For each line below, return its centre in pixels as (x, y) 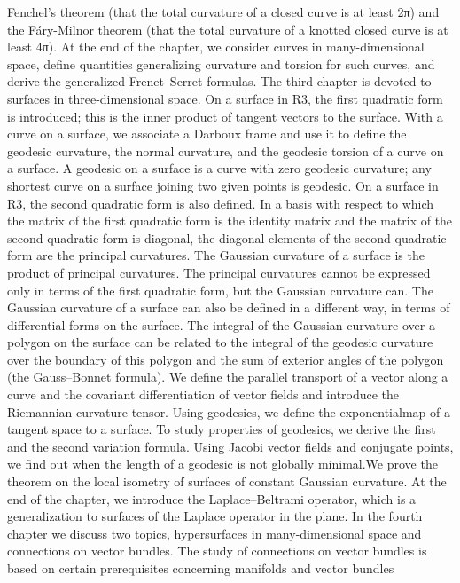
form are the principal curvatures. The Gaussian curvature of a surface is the (216, 255)
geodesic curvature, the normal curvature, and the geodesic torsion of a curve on (226, 150)
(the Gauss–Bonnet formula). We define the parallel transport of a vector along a (228, 377)
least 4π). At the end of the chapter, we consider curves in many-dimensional (216, 47)
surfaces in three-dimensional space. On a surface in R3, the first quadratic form (225, 98)
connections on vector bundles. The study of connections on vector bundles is (217, 551)
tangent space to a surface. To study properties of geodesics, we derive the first (222, 429)
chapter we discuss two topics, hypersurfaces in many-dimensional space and (214, 533)
